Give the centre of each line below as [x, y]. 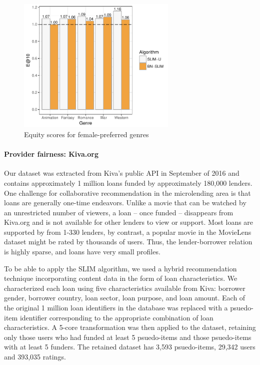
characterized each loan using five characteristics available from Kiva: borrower [125, 288]
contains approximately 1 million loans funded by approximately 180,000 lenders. [128, 182]
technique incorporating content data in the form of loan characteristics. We [121, 278]
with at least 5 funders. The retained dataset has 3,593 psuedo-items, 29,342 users [130, 347]
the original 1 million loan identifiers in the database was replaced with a [116, 308]
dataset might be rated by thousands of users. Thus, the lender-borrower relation [128, 242]
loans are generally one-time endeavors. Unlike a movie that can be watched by [125, 203]
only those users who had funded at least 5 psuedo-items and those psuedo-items [128, 337]
